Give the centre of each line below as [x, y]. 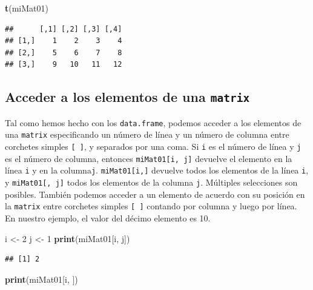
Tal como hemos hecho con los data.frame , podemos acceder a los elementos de [153, 122]
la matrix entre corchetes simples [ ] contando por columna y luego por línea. [151, 206]
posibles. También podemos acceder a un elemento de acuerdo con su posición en [155, 194]
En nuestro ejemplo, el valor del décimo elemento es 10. [108, 217]
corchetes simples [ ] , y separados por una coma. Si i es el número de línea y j [153, 147]
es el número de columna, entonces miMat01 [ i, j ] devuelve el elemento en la [149, 158]
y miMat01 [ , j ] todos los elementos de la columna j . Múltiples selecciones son [151, 182]
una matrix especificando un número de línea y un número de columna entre [147, 134]
